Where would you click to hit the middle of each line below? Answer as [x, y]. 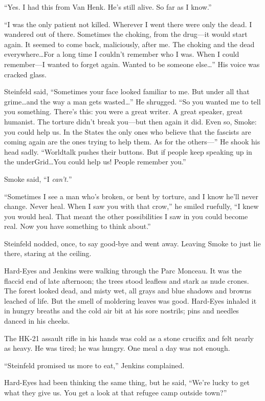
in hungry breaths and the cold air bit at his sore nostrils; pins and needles [122, 311]
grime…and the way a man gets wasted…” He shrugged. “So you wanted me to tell [132, 101]
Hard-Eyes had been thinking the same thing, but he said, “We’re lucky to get [127, 382]
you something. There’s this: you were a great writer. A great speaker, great [124, 111]
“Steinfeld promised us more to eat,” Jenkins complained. [94, 365]
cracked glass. [26, 74]
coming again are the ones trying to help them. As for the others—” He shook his [132, 142]
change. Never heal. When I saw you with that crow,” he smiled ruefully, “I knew [131, 206]
